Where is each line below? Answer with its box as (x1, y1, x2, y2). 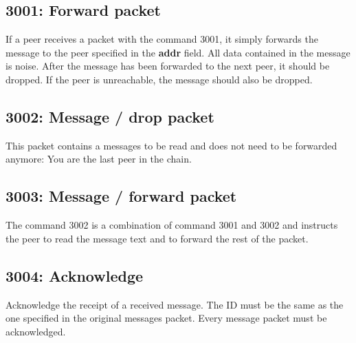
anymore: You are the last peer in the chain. (5, 152, 192, 166)
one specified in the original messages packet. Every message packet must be (5, 311, 327, 325)
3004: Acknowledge (5, 264, 144, 286)
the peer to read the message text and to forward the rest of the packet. (5, 231, 309, 245)
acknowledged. (5, 324, 66, 338)
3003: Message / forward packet (5, 185, 237, 207)
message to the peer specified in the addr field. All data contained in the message (5, 45, 351, 59)
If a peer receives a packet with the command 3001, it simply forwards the (5, 32, 318, 46)
